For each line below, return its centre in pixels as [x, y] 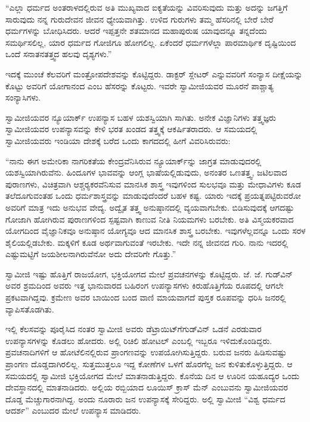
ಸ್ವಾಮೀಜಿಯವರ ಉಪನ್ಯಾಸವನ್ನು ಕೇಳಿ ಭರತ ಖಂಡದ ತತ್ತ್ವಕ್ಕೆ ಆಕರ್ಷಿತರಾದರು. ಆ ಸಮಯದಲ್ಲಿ [131, 129]
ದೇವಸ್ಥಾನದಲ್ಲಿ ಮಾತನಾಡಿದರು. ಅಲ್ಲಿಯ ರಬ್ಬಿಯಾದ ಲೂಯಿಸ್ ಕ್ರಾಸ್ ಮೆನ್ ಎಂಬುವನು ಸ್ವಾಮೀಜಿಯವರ [147, 387]
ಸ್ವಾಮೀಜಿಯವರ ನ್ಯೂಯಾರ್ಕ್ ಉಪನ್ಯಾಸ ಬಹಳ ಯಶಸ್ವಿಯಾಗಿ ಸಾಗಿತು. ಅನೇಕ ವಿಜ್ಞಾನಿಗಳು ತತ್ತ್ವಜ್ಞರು [141, 117]
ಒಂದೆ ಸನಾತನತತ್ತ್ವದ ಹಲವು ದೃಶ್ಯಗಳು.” [59, 54]
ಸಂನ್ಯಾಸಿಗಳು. [23, 97]
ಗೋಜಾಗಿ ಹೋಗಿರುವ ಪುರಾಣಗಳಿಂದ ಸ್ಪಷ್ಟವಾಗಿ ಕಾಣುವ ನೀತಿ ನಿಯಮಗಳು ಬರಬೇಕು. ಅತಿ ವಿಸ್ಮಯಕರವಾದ [150, 219]
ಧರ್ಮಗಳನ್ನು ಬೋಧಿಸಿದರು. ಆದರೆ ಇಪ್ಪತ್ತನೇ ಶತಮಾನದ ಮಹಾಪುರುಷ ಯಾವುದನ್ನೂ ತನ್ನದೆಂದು [136, 31]
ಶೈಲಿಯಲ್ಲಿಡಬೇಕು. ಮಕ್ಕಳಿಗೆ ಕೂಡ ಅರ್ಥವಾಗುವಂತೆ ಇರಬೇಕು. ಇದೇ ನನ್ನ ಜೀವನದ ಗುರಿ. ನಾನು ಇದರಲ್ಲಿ [147, 242]
